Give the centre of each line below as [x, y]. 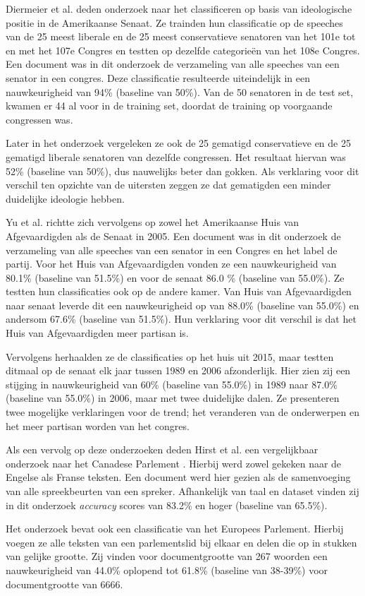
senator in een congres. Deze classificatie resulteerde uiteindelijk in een [158, 77]
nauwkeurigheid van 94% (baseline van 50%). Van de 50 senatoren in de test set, [180, 91]
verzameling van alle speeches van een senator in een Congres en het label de [172, 250]
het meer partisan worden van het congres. [98, 425]
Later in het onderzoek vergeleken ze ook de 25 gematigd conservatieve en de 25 [178, 143]
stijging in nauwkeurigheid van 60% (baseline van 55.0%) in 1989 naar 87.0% [172, 384]
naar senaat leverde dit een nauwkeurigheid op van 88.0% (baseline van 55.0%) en [182, 305]
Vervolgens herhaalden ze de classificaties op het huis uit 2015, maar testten [170, 356]
